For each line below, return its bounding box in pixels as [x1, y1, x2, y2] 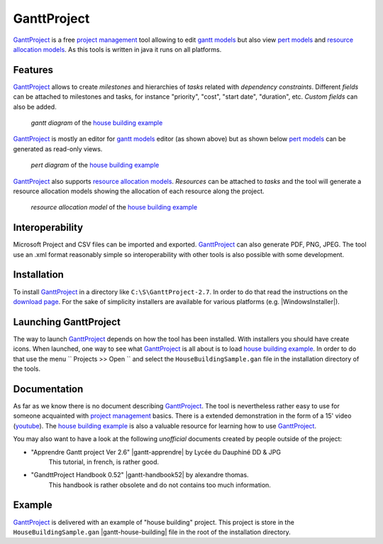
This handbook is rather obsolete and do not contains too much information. [48, 480, 271, 489]
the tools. [13, 364, 41, 373]
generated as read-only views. [13, 144, 103, 153]
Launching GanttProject [13, 316, 121, 328]
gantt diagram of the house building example [30, 119, 163, 127]
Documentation [13, 383, 84, 395]
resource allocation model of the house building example [30, 203, 198, 212]
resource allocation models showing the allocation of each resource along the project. [13, 187, 265, 195]
